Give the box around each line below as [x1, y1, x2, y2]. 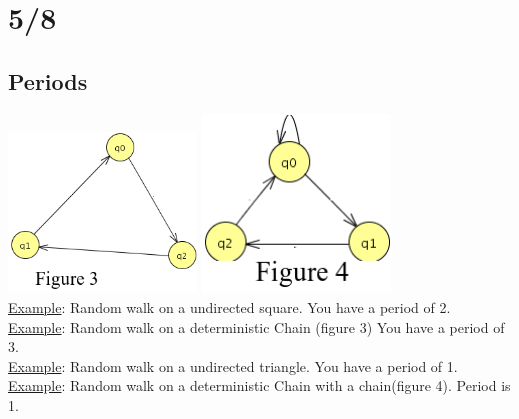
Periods [8, 65, 88, 96]
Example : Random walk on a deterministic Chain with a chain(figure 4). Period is [8, 375, 511, 396]
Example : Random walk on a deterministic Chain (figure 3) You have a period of [8, 316, 505, 337]
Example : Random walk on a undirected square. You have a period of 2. [8, 297, 451, 318]
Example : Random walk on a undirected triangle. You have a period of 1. [8, 355, 458, 376]
